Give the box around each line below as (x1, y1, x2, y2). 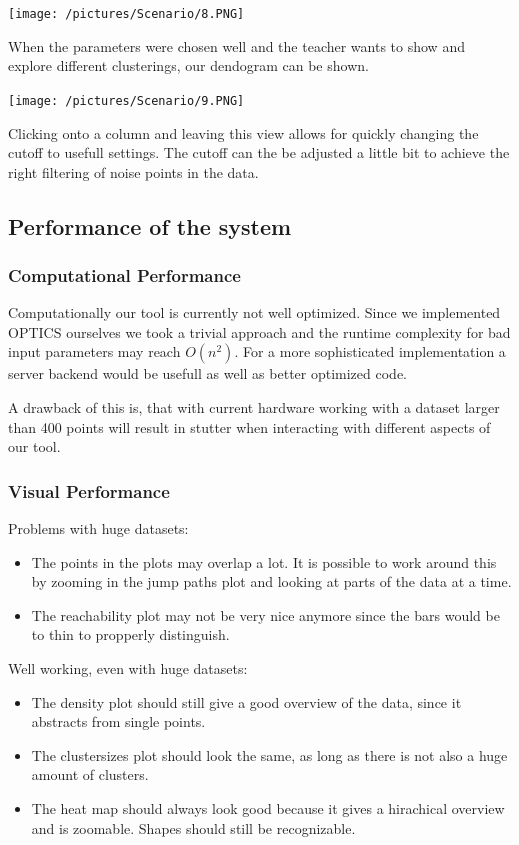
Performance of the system (8, 210, 292, 241)
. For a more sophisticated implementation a (234, 341, 506, 362)
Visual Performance (8, 478, 170, 503)
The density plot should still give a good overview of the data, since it (31, 691, 462, 712)
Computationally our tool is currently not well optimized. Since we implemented (8, 302, 501, 323)
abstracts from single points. (31, 711, 206, 732)
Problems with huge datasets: (8, 518, 189, 539)
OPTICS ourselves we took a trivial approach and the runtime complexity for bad (8, 321, 511, 342)
